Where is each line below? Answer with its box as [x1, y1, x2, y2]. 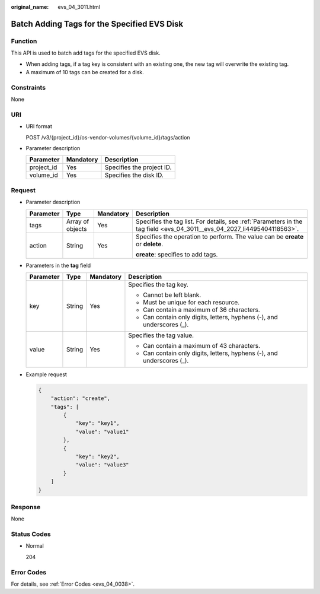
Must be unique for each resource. [143, 298, 240, 306]
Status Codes [11, 530, 51, 538]
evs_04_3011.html [57, 4, 100, 10]
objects [66, 224, 87, 233]
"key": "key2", [75, 453, 120, 460]
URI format [25, 123, 53, 130]
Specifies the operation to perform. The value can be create [135, 232, 304, 240]
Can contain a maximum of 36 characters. [143, 306, 260, 314]
